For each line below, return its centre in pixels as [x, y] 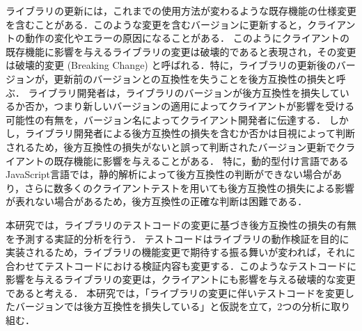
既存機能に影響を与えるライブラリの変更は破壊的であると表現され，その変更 [181, 51]
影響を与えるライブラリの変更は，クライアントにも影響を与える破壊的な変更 [181, 279]
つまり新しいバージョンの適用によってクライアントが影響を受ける [204, 106]
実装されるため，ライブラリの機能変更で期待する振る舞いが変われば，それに [181, 252]
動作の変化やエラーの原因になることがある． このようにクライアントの [187, 38]
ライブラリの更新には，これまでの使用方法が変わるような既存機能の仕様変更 [181, 10]
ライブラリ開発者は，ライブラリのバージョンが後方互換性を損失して [184, 92]
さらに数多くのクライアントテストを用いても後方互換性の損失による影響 [189, 187]
